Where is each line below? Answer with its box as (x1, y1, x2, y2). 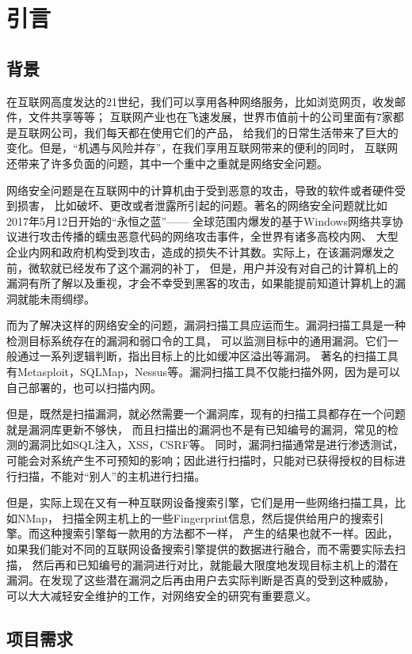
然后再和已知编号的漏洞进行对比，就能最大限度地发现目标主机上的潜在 (32, 556, 399, 572)
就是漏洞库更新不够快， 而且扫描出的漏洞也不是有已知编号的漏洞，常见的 (6, 420, 387, 437)
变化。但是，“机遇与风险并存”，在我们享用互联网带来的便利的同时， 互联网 (6, 139, 398, 156)
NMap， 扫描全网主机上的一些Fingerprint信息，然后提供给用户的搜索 (17, 509, 373, 526)
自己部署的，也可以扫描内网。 (6, 378, 162, 395)
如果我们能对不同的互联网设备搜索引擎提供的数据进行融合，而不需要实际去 (6, 541, 395, 557)
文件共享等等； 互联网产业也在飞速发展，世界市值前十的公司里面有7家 (28, 108, 393, 125)
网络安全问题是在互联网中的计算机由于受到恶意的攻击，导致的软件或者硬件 (6, 181, 395, 198)
